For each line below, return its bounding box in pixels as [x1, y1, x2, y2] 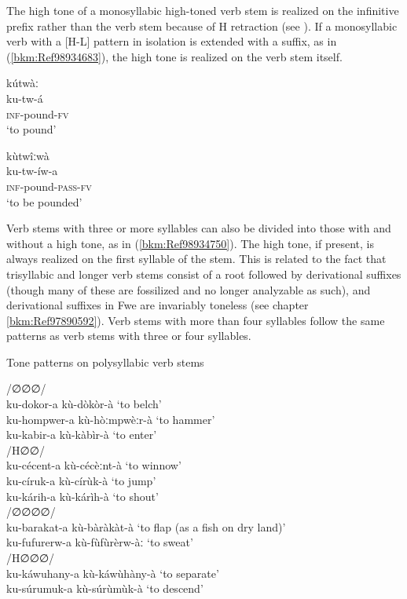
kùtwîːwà [6, 147, 49, 163]
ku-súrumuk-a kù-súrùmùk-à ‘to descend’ [6, 580, 203, 597]
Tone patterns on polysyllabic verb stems [6, 353, 204, 370]
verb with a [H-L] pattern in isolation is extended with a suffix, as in [6, 33, 337, 49]
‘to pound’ [6, 121, 57, 137]
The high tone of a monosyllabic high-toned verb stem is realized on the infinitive [6, 2, 399, 18]
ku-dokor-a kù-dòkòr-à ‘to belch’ [6, 396, 162, 412]
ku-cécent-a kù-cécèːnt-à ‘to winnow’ [6, 457, 181, 473]
